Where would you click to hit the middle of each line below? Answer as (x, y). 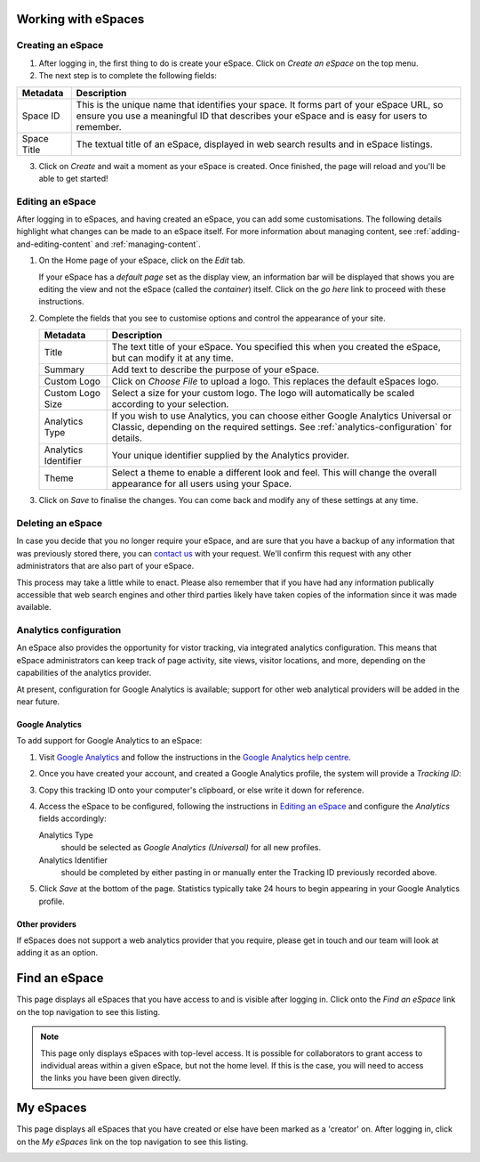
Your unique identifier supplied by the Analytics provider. (231, 456)
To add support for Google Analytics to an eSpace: (109, 741)
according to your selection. (170, 404)
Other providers (47, 924)
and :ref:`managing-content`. (148, 244)
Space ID (41, 116)
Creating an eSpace (60, 45)
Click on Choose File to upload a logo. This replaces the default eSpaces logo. (275, 381)
